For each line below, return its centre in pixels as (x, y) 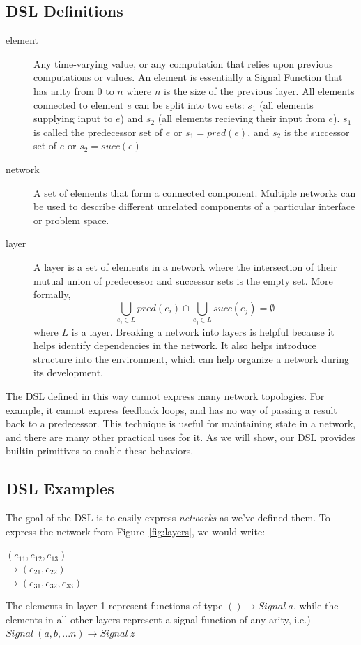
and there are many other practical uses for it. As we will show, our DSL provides (180, 437)
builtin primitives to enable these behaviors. (100, 451)
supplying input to (73, 118)
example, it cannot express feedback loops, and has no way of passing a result (171, 409)
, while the (316, 606)
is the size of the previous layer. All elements (259, 90)
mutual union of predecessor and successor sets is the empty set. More (183, 280)
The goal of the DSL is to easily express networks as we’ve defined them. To (168, 518)
